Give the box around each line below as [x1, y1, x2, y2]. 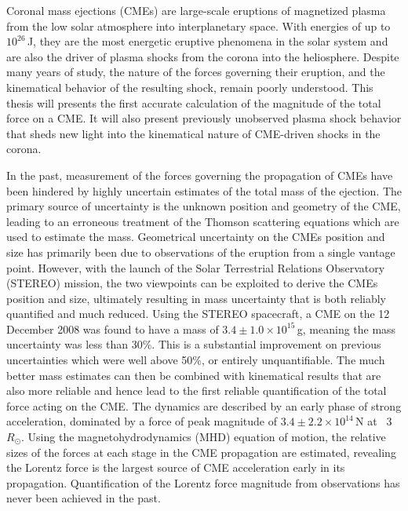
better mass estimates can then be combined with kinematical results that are [6, 367, 381, 383]
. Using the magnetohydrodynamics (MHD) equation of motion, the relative [21, 429, 386, 445]
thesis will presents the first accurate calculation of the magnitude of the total [6, 94, 381, 111]
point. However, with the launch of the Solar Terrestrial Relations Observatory [6, 259, 385, 276]
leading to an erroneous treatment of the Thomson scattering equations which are [6, 213, 399, 229]
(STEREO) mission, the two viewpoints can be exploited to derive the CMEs [6, 275, 378, 291]
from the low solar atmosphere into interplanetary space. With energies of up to [6, 17, 391, 34]
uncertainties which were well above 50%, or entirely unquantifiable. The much [6, 352, 385, 368]
